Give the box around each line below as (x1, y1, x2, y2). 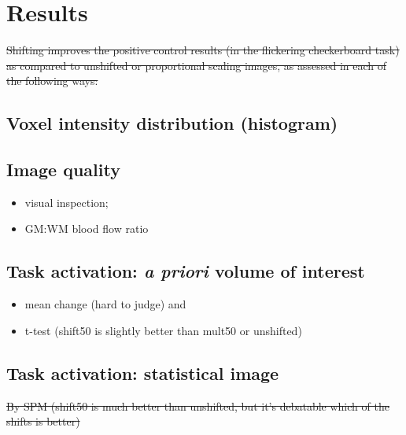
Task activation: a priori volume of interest (6, 259, 365, 283)
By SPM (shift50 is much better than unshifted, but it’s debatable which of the (6, 397, 389, 414)
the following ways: (6, 72, 98, 89)
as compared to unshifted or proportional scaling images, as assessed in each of (6, 57, 387, 73)
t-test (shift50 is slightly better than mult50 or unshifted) (24, 322, 302, 338)
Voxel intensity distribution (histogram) (6, 111, 338, 135)
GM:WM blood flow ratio (24, 220, 149, 237)
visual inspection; (24, 194, 109, 210)
